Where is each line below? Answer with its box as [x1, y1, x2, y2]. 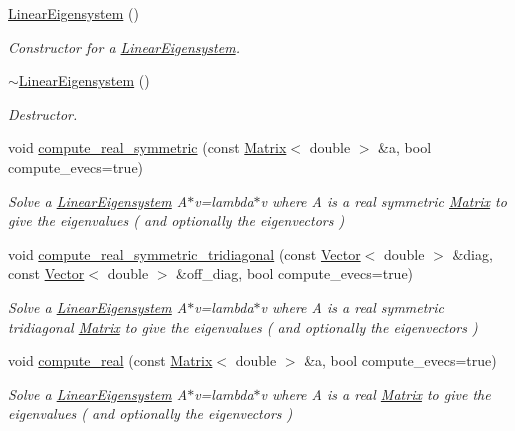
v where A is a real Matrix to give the [260, 383, 491, 404]
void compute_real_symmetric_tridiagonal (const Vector [8, 243, 361, 264]
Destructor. [8, 103, 78, 124]
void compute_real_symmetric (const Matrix [8, 137, 287, 158]
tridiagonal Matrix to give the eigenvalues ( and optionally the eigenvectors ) [8, 316, 478, 337]
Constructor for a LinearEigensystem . [8, 36, 240, 57]
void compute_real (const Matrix [8, 350, 213, 371]
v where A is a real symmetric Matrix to [260, 190, 507, 211]
